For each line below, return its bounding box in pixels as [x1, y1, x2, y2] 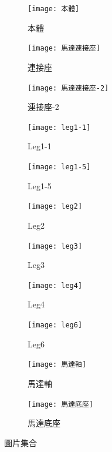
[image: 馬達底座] [28, 400, 93, 409]
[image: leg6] [28, 321, 83, 329]
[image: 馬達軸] [28, 360, 87, 369]
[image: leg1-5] [28, 163, 91, 171]
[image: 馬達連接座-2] [28, 83, 109, 92]
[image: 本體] [28, 5, 80, 13]
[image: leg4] [28, 281, 83, 290]
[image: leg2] [28, 202, 83, 211]
